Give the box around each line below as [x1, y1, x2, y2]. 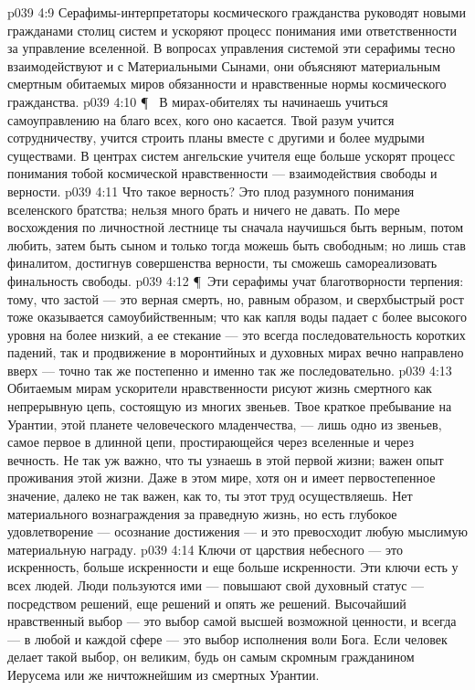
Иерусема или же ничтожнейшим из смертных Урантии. [7, 664, 320, 684]
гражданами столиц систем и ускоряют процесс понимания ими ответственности [7, 20, 457, 39]
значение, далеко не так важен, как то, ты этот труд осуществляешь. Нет [7, 486, 413, 505]
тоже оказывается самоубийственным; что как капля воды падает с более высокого [7, 307, 467, 326]
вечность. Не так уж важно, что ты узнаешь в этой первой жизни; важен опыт [7, 450, 444, 469]
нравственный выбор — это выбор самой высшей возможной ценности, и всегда [7, 611, 457, 631]
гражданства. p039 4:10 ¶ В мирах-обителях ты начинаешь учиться [7, 91, 388, 111]
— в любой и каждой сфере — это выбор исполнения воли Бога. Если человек [7, 629, 448, 648]
